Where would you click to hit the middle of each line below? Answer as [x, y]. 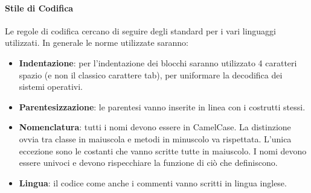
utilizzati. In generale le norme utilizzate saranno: [97, 43]
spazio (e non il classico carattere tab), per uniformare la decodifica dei [151, 74]
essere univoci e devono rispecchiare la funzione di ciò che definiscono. [148, 163]
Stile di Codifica [39, 8]
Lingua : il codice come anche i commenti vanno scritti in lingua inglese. [153, 182]
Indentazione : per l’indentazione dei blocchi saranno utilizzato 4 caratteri [158, 62]
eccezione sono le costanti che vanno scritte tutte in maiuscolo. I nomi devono [163, 150]
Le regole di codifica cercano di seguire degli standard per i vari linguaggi [140, 30]
